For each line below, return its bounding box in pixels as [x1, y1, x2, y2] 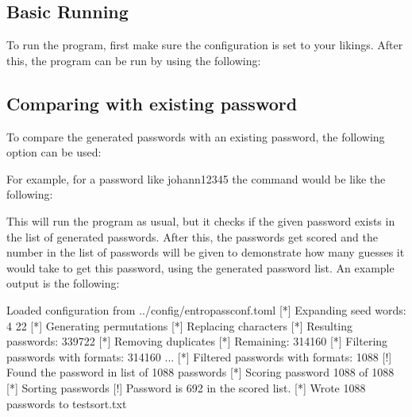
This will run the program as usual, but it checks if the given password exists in [6, 212, 395, 229]
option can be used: [6, 144, 102, 160]
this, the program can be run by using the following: [6, 52, 261, 68]
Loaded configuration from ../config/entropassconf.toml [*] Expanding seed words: [6, 301, 406, 318]
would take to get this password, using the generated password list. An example [6, 259, 395, 276]
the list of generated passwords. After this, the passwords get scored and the [6, 228, 378, 245]
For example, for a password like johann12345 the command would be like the [6, 170, 386, 187]
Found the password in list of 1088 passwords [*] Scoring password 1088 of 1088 [6, 364, 395, 380]
